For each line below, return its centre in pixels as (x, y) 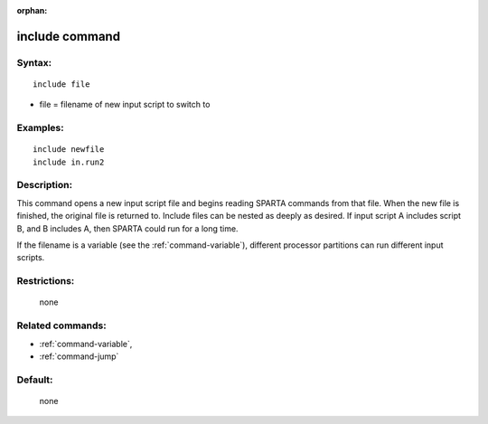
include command (69, 36)
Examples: (40, 128)
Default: (35, 380)
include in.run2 (69, 162)
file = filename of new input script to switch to (125, 105)
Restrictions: (46, 281)
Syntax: (34, 62)
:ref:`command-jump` (79, 356)
